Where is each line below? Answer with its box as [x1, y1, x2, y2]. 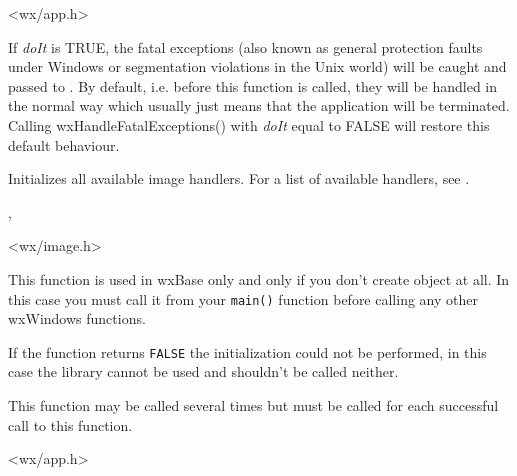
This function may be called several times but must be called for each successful [8, 395, 499, 416]
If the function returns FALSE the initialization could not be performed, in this [8, 341, 487, 362]
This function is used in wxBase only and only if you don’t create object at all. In [8, 268, 510, 289]
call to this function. [8, 414, 133, 435]
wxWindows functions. [8, 308, 146, 329]
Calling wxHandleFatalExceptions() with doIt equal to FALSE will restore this [8, 114, 490, 135]
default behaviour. [8, 134, 120, 155]
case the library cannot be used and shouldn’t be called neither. [8, 361, 399, 382]
